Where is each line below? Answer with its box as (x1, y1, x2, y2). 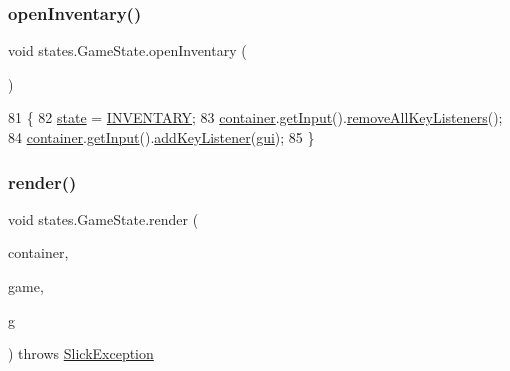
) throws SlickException (8, 343, 154, 364)
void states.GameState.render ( (8, 208, 199, 229)
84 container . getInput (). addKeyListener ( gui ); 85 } (8, 127, 315, 147)
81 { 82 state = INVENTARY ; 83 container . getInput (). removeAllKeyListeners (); (8, 107, 503, 128)
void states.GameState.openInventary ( (8, 40, 247, 61)
